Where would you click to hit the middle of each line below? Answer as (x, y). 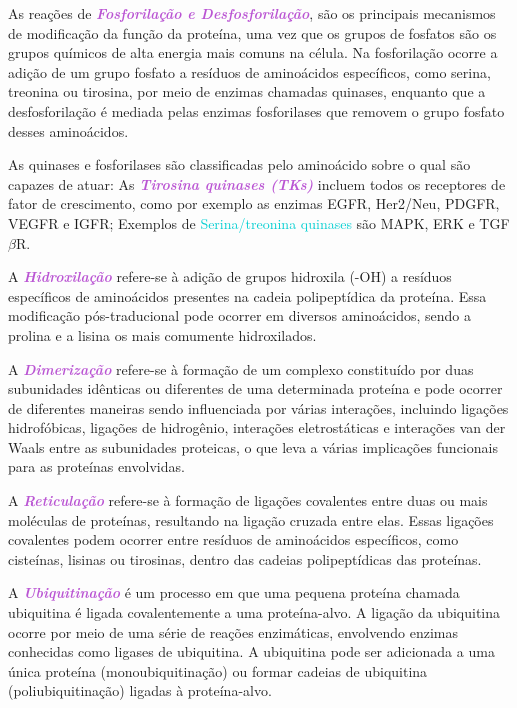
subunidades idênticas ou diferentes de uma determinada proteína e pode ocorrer (255, 388)
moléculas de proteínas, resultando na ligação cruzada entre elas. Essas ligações (251, 519)
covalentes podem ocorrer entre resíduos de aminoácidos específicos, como (233, 539)
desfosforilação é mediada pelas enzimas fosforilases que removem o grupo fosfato (256, 110)
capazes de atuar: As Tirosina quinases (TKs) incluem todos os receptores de (257, 183)
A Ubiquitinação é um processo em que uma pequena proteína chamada (234, 592)
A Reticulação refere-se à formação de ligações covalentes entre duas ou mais (248, 500)
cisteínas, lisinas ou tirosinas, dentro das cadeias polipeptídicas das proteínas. (245, 558)
